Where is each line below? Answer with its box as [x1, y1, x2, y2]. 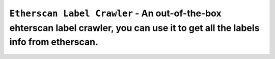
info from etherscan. [9, 36, 99, 48]
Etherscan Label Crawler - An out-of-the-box [9, 8, 222, 19]
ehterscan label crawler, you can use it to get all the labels [9, 22, 260, 34]
